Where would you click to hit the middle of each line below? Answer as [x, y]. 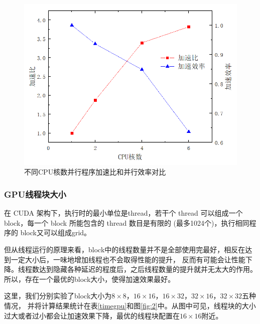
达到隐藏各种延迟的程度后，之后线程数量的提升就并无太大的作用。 [148, 269]
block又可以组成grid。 [56, 232]
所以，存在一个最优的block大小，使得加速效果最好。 [90, 279]
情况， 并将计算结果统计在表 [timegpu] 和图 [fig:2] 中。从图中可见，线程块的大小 [130, 306]
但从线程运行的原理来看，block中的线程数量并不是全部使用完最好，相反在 [125, 250]
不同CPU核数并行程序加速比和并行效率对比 [95, 172]
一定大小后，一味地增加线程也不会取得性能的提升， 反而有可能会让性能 [128, 259]
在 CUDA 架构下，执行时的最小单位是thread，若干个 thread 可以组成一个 [123, 213]
